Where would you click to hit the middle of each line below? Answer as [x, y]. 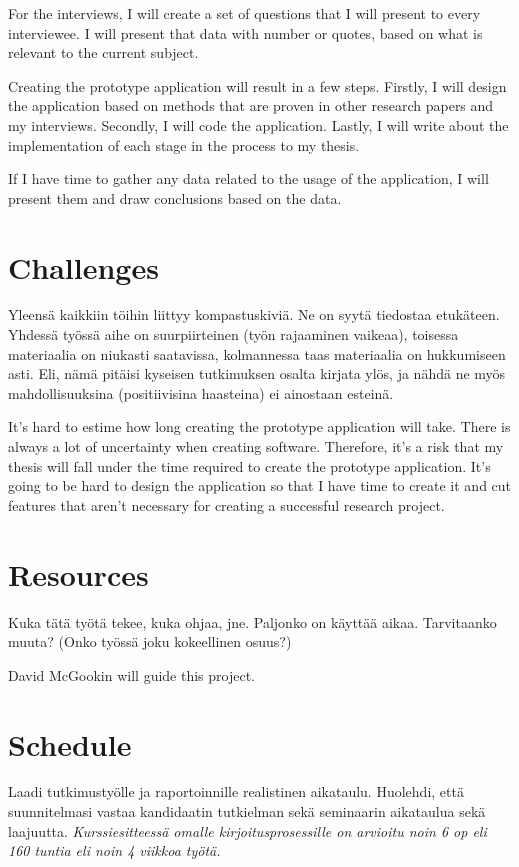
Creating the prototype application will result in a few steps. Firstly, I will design [257, 85]
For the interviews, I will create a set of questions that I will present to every [244, 13]
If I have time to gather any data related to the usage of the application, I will [248, 178]
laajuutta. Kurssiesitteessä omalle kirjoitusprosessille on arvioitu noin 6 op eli [247, 830]
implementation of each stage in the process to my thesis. [184, 144]
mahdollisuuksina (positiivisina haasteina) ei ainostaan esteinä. [201, 392]
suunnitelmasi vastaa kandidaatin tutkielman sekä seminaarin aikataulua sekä [247, 811]
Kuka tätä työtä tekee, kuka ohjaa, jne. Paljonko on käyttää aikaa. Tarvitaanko [252, 621]
